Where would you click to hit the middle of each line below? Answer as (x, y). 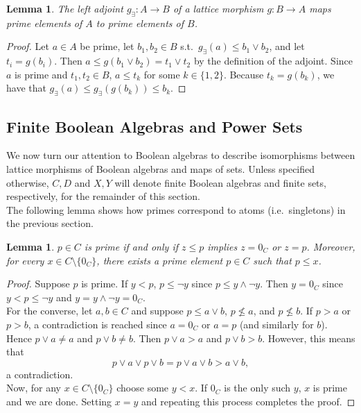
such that (272, 260)
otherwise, (28, 182)
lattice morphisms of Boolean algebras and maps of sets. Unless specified (161, 168)
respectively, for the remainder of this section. (103, 196)
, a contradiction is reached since (97, 324)
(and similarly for (276, 324)
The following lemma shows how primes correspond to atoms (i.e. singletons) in (176, 209)
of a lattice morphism (218, 8)
